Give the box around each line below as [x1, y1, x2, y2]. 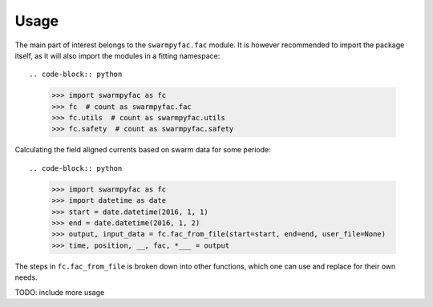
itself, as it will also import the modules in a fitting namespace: [14, 50, 221, 60]
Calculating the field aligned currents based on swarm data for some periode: [14, 145, 272, 155]
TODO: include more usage [14, 287, 105, 297]
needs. [14, 273, 38, 282]
